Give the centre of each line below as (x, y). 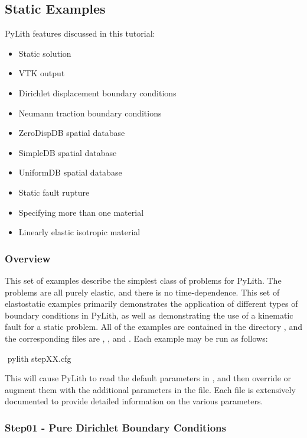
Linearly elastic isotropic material (79, 232)
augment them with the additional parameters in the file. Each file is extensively (150, 389)
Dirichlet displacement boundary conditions (97, 93)
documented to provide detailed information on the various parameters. (134, 401)
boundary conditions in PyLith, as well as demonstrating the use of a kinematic (149, 315)
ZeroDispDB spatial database (72, 133)
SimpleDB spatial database (68, 152)
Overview (28, 258)
